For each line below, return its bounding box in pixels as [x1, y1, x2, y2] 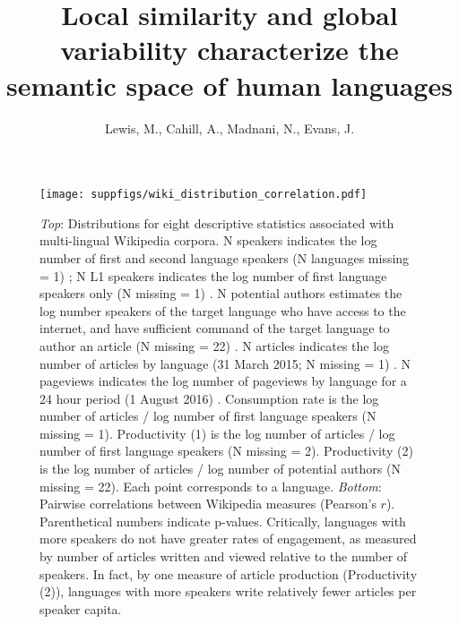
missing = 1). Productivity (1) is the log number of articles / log [39, 423, 395, 442]
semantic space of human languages [6, 66, 453, 103]
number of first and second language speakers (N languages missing [39, 248, 410, 267]
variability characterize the [60, 31, 399, 68]
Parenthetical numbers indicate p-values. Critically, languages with [39, 511, 406, 530]
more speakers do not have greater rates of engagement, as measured [39, 529, 417, 548]
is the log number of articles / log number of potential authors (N [39, 459, 401, 478]
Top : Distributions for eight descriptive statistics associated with [39, 213, 394, 232]
